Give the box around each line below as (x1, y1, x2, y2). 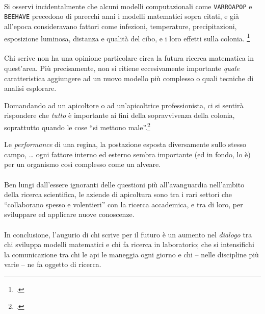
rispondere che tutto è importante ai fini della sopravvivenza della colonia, (4, 110, 235, 120)
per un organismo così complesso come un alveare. (4, 159, 161, 170)
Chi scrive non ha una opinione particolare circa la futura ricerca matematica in (4, 53, 254, 63)
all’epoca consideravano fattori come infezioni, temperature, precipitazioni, (4, 20, 237, 31)
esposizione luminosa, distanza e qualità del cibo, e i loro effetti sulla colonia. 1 (4, 31, 250, 43)
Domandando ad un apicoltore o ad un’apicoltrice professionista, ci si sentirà (4, 100, 244, 110)
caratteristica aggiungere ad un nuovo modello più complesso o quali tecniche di (4, 73, 254, 83)
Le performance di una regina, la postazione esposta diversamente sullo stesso (4, 139, 247, 150)
